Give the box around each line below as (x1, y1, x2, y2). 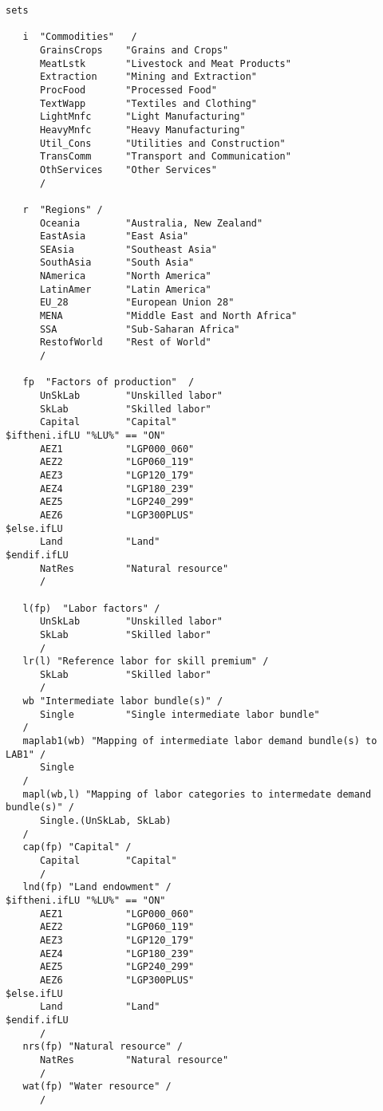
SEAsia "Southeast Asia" (39, 243, 217, 255)
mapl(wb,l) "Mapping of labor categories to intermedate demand (22, 788, 372, 800)
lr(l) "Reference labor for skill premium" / (22, 656, 269, 668)
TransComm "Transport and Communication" (39, 151, 291, 163)
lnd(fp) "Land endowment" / (22, 881, 172, 893)
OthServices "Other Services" (39, 163, 217, 175)
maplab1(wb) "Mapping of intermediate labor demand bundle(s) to (22, 735, 377, 747)
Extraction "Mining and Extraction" (39, 71, 257, 83)
